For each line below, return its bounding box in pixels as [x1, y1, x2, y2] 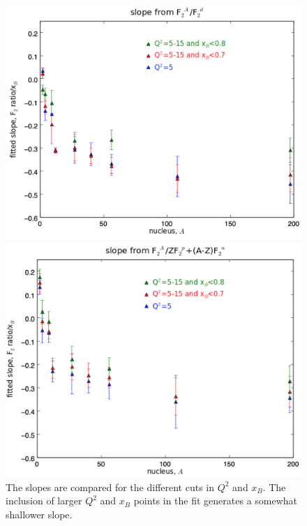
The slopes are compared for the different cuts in [6, 479, 215, 494]
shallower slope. [6, 506, 73, 521]
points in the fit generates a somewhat [133, 493, 298, 508]
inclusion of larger [6, 493, 82, 508]
